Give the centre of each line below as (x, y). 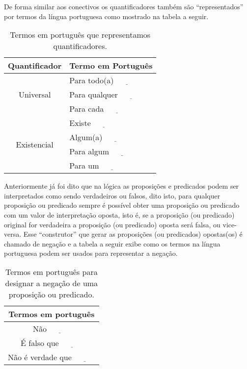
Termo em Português (111, 66)
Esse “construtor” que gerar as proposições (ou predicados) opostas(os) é (133, 234)
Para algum (89, 151)
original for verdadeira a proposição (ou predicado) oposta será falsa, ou (112, 224)
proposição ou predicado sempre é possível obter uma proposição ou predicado (122, 205)
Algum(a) (86, 137)
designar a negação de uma (52, 283)
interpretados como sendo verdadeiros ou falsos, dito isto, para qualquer (112, 195)
